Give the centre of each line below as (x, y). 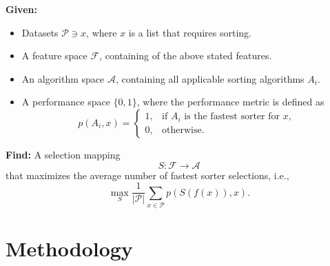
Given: (21, 9)
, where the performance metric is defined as (230, 102)
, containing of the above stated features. (186, 55)
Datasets (40, 32)
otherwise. (183, 130)
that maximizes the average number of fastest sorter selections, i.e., (147, 175)
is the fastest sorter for (232, 117)
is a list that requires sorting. (190, 32)
